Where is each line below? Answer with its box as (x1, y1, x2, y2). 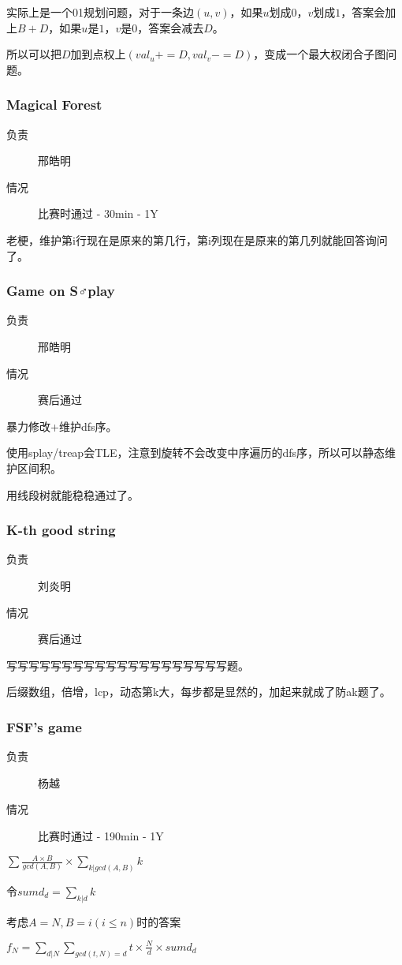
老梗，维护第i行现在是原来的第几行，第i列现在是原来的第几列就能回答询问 (6, 231, 388, 248)
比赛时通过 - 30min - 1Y (38, 205, 158, 222)
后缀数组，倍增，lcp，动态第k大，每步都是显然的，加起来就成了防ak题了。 (6, 683, 391, 700)
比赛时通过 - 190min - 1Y (38, 827, 164, 843)
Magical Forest (6, 95, 102, 114)
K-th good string (6, 520, 116, 540)
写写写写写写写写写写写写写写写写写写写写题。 (6, 656, 249, 673)
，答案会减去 (137, 19, 204, 36)
